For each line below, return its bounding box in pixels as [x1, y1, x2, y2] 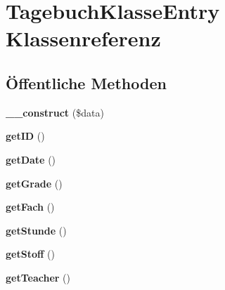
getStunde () [6, 223, 67, 237]
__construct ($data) [6, 105, 104, 119]
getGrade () [6, 176, 63, 190]
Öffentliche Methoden [6, 72, 167, 93]
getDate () [6, 152, 56, 166]
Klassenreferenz [6, 24, 161, 53]
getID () [6, 128, 45, 143]
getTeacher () [6, 270, 70, 284]
